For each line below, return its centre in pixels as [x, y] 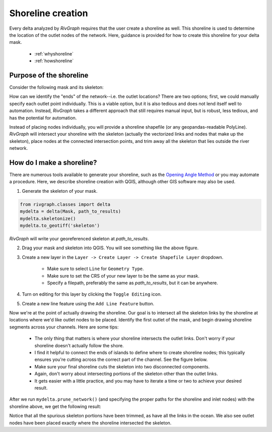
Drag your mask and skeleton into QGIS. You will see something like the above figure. [110, 248]
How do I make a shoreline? [53, 162]
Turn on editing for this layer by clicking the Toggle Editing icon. [92, 294]
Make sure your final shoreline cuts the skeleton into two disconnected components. [122, 366]
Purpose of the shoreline [49, 75]
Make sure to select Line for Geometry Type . [95, 269]
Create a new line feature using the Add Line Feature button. [88, 303]
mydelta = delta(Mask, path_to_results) [70, 211]
